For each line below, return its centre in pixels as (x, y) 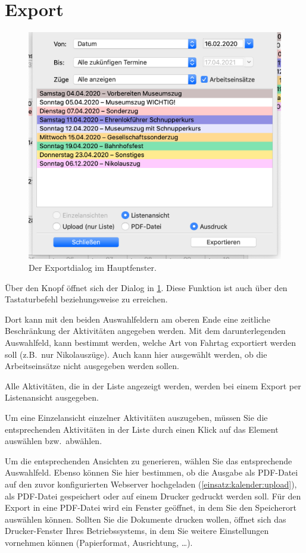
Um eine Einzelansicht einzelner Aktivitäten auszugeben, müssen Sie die (136, 417)
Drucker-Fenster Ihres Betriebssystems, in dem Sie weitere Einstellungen (137, 531)
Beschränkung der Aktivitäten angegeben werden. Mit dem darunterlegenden (145, 331)
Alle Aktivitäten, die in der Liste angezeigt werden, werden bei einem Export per (153, 385)
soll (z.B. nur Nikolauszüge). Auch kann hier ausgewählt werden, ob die (136, 354)
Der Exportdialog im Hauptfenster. (93, 268)
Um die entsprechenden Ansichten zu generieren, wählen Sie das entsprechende (149, 460)
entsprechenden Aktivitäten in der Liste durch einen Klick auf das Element (142, 429)
